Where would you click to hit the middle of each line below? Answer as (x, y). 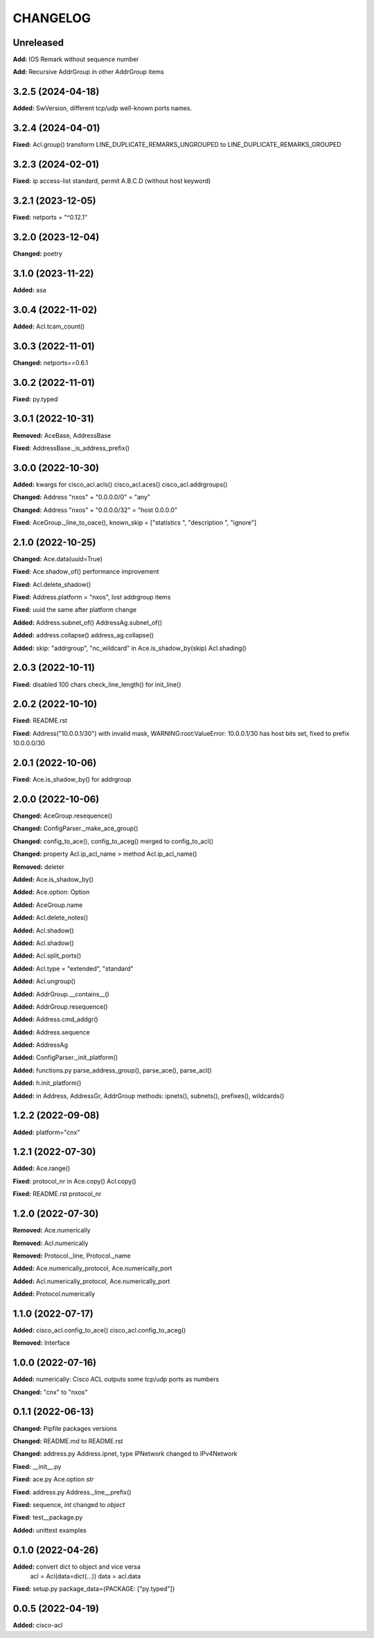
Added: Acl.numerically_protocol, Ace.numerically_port (91, 1281)
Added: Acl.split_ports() (47, 955)
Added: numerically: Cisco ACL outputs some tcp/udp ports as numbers (116, 1380)
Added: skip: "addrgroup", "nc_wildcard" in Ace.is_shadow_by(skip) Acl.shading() (130, 648)
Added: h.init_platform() (47, 1083)
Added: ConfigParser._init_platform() (65, 1057)
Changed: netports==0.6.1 (51, 362)
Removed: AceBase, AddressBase (62, 435)
